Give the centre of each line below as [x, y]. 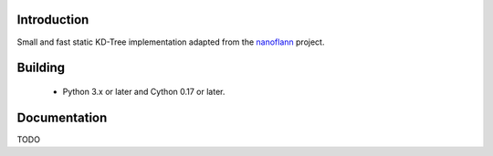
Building [41, 68]
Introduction [53, 20]
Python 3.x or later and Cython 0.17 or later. [144, 91]
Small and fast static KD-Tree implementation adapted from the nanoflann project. [171, 42]
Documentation [62, 117]
